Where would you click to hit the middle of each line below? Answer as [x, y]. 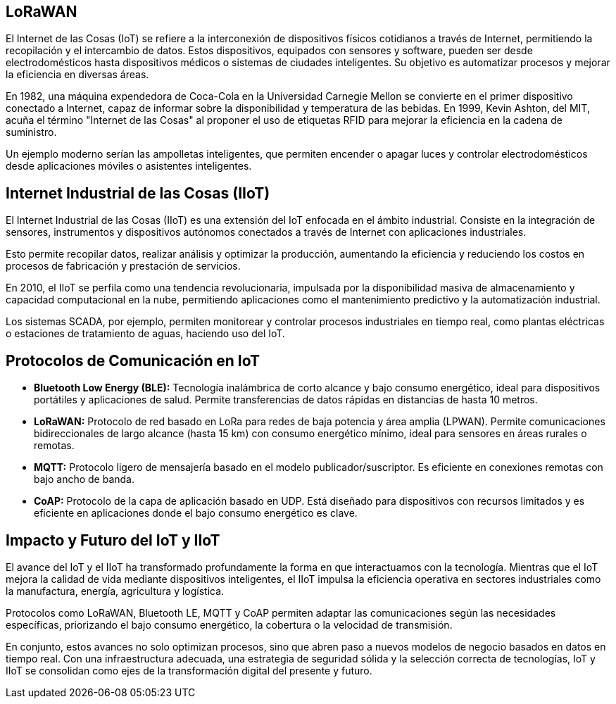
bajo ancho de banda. [84, 479]
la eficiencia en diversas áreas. [77, 75]
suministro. [31, 132]
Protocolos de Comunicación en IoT [133, 360]
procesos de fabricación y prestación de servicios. [123, 266]
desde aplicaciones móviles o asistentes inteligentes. [129, 166]
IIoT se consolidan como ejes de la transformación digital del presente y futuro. [189, 670]
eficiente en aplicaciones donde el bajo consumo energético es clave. [196, 513]
